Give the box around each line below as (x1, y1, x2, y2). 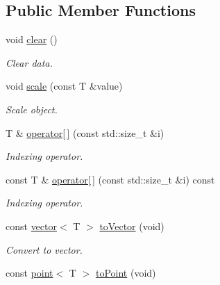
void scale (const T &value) (6, 79, 123, 93)
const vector (6, 218, 57, 233)
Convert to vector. (6, 242, 83, 256)
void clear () (6, 32, 58, 47)
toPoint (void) (95, 266, 156, 280)
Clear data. (6, 55, 53, 70)
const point (6, 266, 53, 280)
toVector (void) (99, 218, 164, 233)
